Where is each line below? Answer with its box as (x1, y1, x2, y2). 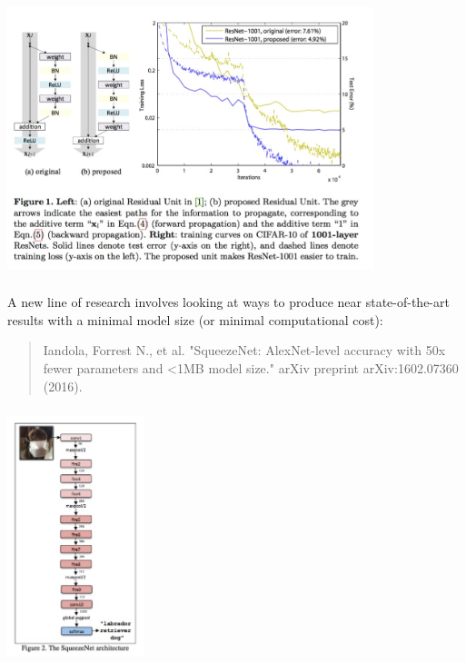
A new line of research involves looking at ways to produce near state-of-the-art (7, 292, 450, 312)
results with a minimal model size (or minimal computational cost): (7, 310, 383, 329)
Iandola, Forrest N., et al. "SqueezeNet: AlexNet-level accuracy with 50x (43, 341, 446, 360)
